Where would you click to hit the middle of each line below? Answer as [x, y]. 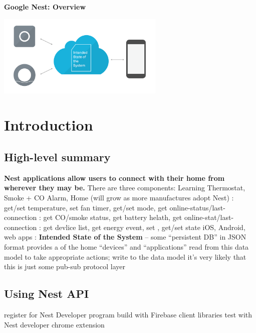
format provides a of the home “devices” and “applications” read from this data [126, 246]
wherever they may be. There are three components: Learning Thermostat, [125, 188]
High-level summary [57, 156]
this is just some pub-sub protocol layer [65, 266]
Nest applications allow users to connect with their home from [114, 178]
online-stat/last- [209, 217]
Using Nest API [47, 294]
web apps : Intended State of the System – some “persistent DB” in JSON [125, 237]
